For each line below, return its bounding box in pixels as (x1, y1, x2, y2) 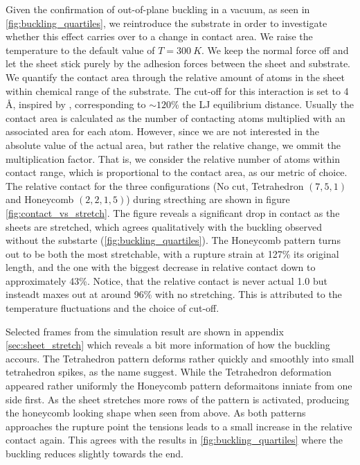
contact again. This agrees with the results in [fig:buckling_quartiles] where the (6, 432, 343, 447)
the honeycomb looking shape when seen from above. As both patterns (6, 405, 306, 420)
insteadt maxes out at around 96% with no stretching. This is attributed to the (6, 287, 342, 301)
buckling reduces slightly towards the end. (6, 446, 183, 460)
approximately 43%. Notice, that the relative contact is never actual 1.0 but (6, 273, 327, 288)
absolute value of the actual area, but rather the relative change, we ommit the (6, 137, 341, 152)
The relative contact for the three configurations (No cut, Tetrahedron (6, 178, 304, 193)
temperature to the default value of (6, 42, 155, 57)
